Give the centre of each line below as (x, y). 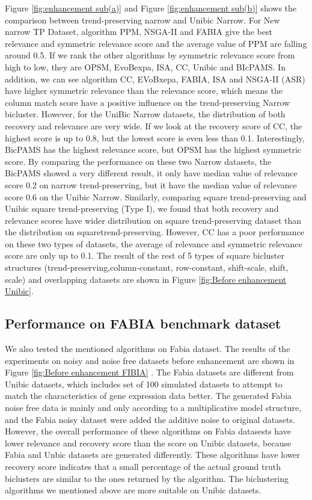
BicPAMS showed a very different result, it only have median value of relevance (151, 173)
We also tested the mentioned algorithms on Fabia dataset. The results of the (148, 349)
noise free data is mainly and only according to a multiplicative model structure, (153, 408)
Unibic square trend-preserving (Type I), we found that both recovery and (142, 208)
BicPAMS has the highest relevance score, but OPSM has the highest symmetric (153, 150)
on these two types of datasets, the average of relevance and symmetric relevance (154, 243)
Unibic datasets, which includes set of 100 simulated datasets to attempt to (144, 384)
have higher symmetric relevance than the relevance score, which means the (144, 91)
